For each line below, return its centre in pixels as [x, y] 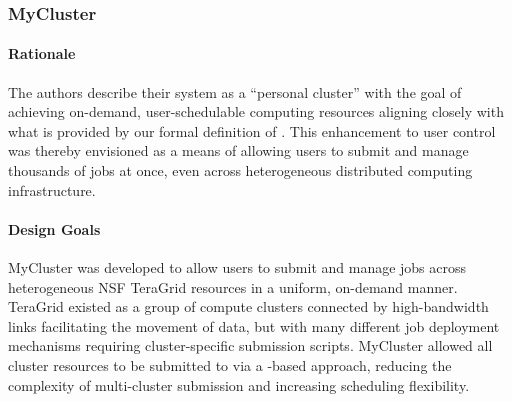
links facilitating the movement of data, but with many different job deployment [254, 325]
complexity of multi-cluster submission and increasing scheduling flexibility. [239, 384]
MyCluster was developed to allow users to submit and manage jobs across [237, 267]
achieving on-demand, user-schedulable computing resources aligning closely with [256, 111]
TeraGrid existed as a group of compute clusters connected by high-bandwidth [248, 306]
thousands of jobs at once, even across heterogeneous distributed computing [240, 170]
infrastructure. [52, 189]
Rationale [42, 53]
